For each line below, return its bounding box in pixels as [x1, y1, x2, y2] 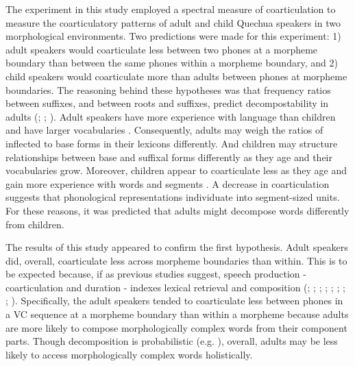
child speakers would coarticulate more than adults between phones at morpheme [5, 69, 347, 83]
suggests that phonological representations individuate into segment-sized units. [5, 190, 340, 204]
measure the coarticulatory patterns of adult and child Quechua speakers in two [5, 15, 341, 29]
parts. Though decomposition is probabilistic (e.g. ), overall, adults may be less [5, 334, 338, 348]
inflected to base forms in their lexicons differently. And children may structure [5, 136, 338, 150]
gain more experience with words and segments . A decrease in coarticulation [5, 176, 330, 191]
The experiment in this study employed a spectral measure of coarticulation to [5, 2, 336, 16]
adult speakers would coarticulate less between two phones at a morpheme [5, 42, 318, 56]
